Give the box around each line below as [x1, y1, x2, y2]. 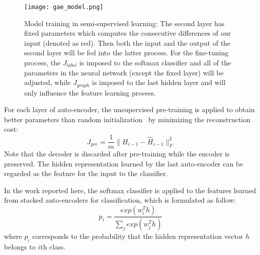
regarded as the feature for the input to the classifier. [4, 168, 168, 179]
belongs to [4, 241, 36, 251]
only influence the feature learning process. [24, 87, 156, 98]
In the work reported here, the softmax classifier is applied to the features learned [4, 185, 256, 195]
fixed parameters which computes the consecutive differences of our [24, 28, 231, 38]
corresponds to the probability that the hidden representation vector [32, 230, 243, 241]
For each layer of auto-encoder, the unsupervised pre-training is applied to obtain [4, 104, 255, 115]
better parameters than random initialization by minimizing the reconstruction [4, 114, 251, 124]
